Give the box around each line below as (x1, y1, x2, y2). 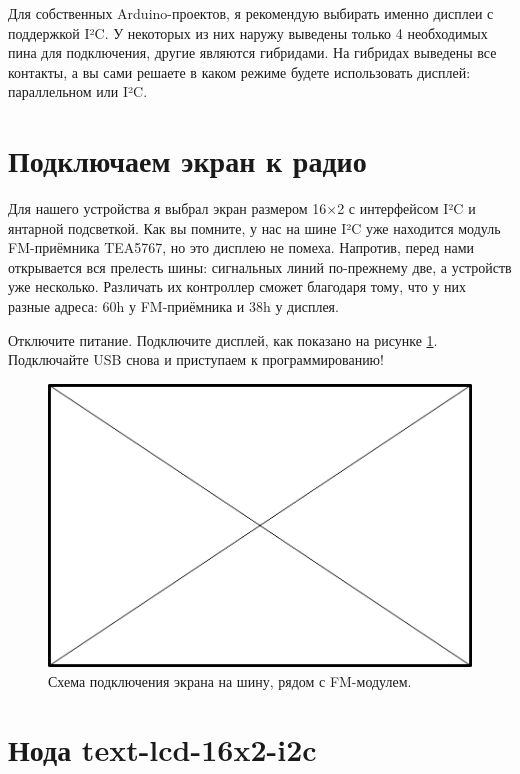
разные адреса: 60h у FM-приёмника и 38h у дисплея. (8, 296, 339, 317)
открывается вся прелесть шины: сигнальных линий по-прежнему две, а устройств (8, 256, 512, 277)
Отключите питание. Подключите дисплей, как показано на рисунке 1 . (8, 329, 438, 350)
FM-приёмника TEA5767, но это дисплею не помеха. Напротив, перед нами (8, 237, 475, 258)
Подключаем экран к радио (8, 140, 367, 181)
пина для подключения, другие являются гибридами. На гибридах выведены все (8, 42, 497, 63)
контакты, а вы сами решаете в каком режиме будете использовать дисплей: (8, 61, 471, 82)
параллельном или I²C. (8, 81, 148, 102)
